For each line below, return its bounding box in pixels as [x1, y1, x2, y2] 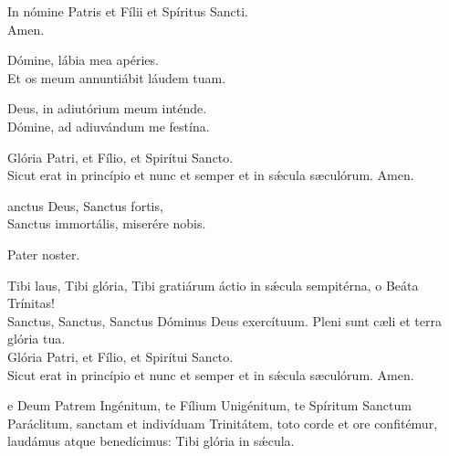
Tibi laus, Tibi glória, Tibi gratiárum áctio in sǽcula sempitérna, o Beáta [7, 275, 419, 294]
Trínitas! [7, 293, 55, 313]
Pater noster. [7, 244, 80, 263]
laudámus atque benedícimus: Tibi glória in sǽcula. [7, 431, 295, 451]
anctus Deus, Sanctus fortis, [7, 196, 163, 215]
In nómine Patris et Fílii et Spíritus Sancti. [7, 2, 248, 20]
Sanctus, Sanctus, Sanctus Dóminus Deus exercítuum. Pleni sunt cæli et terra [7, 311, 442, 330]
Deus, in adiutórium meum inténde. [7, 99, 207, 118]
